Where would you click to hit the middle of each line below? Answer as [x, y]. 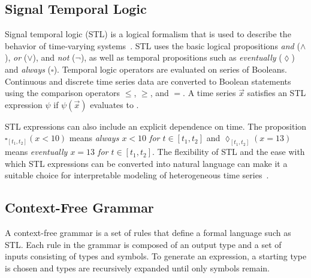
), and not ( [54, 57]
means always [94, 138]
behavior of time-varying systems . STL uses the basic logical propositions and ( [153, 45]
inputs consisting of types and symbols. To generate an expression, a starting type [156, 256]
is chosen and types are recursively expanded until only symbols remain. [138, 267]
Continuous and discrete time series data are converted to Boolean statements [148, 81]
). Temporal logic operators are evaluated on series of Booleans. [170, 69]
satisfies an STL [277, 93]
